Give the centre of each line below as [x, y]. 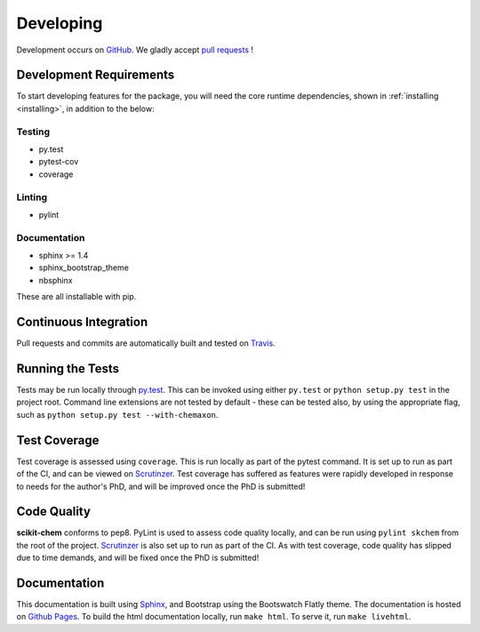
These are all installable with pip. [76, 297]
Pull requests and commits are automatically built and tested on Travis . [146, 343]
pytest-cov [59, 162]
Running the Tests [68, 368]
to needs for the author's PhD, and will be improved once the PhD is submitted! [161, 486]
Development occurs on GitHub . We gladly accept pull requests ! [135, 50]
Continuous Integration [82, 322]
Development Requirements [96, 75]
